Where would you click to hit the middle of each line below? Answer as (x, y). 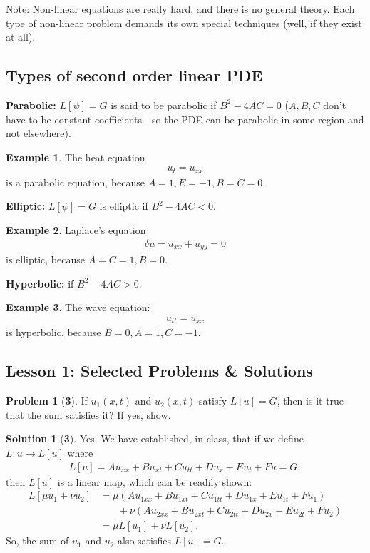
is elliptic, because (45, 259)
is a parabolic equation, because (76, 182)
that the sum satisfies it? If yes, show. (88, 414)
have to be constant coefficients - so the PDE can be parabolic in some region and (185, 119)
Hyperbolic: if (40, 283)
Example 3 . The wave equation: (78, 307)
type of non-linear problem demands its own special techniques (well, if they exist (184, 22)
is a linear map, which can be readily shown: (155, 481)
